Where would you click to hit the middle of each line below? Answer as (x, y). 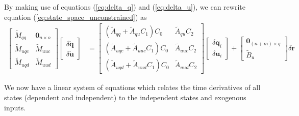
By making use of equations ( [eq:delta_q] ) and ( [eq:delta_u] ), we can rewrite (125, 7)
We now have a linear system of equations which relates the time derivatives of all (132, 87)
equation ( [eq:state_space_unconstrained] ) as (76, 17)
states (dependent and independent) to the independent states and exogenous (125, 97)
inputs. (15, 107)
